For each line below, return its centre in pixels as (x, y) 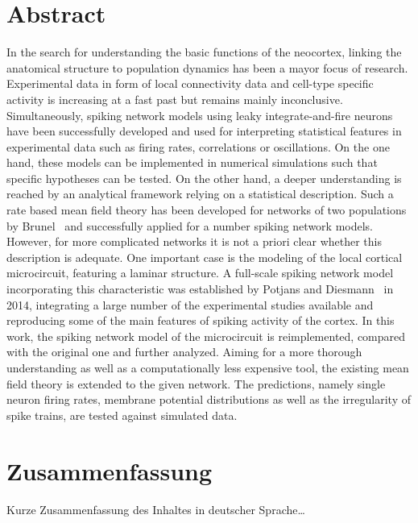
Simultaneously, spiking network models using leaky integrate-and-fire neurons (200, 115)
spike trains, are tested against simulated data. (122, 415)
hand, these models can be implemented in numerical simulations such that (192, 162)
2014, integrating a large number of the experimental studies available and (190, 304)
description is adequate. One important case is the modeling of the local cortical (205, 257)
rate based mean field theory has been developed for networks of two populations (207, 210)
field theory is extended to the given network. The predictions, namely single (196, 383)
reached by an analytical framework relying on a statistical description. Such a (200, 194)
